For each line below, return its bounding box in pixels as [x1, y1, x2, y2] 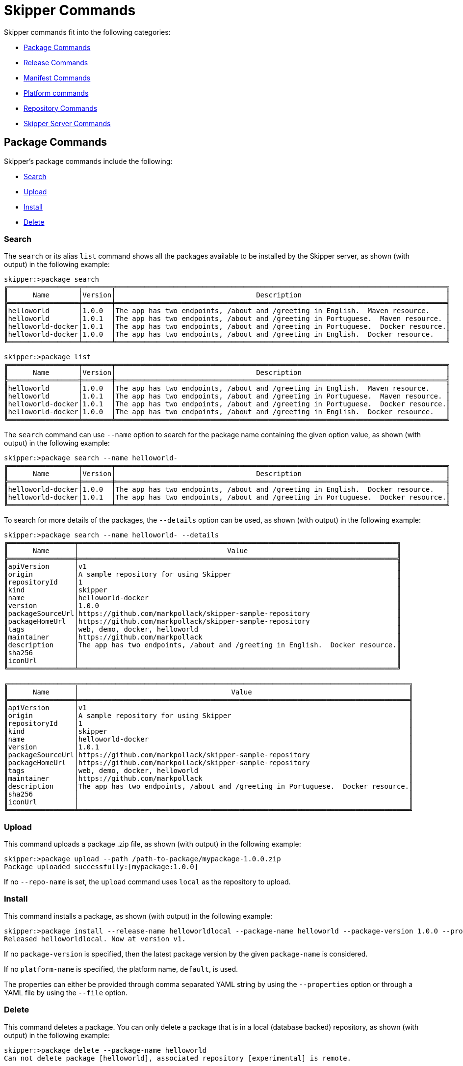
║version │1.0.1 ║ [4, 743, 413, 751]
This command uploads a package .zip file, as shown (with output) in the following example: [4, 840, 301, 849]
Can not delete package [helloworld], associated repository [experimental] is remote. [4, 1054, 352, 1062]
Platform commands [24, 88, 89, 97]
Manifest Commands [24, 73, 91, 82]
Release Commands [24, 58, 88, 67]
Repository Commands [24, 104, 98, 112]
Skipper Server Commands [24, 119, 111, 128]
